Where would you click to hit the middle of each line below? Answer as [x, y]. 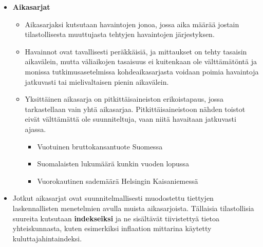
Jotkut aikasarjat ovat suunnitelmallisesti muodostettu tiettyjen [113, 198]
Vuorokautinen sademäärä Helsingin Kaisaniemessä [118, 180]
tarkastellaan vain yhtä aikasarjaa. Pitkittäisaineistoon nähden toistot [135, 109]
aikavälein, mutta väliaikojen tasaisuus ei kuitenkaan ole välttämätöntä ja [141, 61]
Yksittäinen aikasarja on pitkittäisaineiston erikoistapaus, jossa [124, 99]
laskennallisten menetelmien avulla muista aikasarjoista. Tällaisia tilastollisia [133, 208]
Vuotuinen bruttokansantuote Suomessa [100, 146]
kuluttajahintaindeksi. [47, 238]
